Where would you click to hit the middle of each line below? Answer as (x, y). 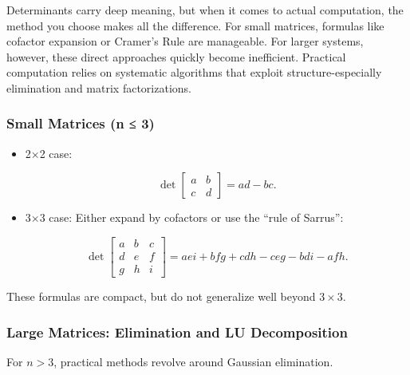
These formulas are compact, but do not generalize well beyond (161, 296)
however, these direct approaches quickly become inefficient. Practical (176, 56)
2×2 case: (49, 153)
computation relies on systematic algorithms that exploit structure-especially (194, 72)
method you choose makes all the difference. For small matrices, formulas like (195, 25)
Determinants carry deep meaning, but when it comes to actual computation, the (205, 10)
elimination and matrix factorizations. (99, 87)
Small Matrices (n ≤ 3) (81, 123)
